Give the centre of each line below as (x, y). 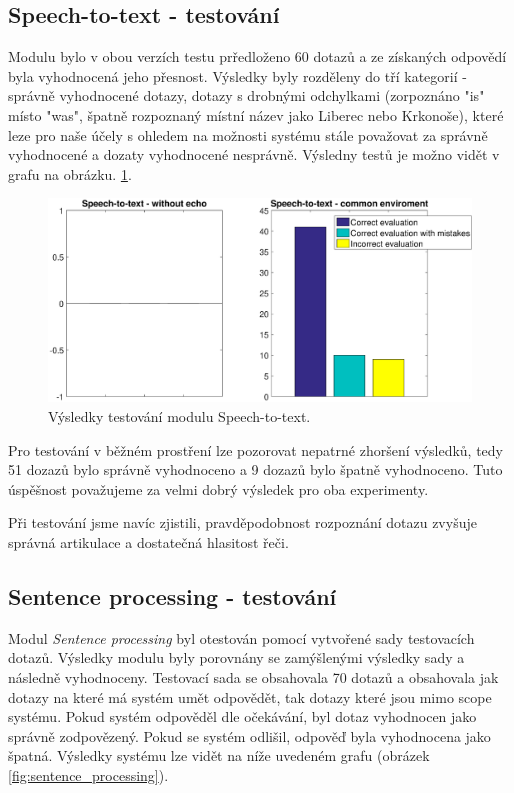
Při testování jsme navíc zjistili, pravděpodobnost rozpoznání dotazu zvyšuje (242, 522)
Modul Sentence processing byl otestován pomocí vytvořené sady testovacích (241, 637)
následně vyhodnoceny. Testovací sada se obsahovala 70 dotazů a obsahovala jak (253, 677)
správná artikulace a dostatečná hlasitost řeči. (148, 542)
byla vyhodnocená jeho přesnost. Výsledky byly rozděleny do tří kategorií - (237, 75)
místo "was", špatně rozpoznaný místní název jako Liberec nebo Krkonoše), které (256, 114)
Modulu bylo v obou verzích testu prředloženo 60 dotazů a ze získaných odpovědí (257, 56)
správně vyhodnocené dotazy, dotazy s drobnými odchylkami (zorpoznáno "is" (246, 95)
